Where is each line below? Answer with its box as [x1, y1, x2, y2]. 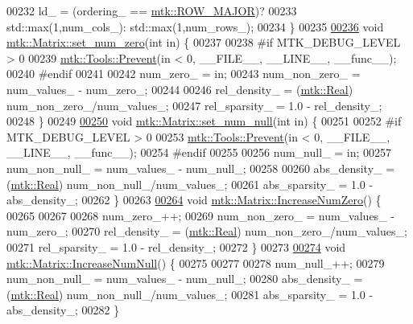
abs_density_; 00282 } [6, 301, 120, 318]
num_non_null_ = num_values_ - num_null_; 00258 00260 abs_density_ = [6, 159, 395, 176]
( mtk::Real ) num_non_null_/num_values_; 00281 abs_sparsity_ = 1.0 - [6, 285, 374, 302]
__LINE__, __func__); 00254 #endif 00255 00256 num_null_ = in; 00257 [6, 144, 391, 161]
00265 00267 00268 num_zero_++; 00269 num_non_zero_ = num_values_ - [6, 207, 394, 224]
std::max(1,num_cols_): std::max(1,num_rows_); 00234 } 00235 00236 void [6, 18, 384, 35]
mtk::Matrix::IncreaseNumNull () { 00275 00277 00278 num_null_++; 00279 [6, 254, 385, 271]
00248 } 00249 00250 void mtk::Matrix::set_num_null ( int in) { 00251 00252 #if [6, 113, 402, 129]
